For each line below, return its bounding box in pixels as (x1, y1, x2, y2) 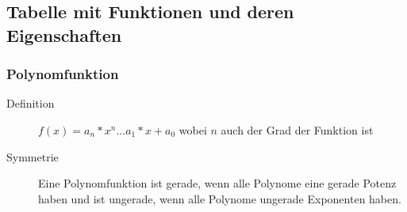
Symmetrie (6, 148, 59, 165)
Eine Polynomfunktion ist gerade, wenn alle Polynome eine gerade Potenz (38, 175, 397, 191)
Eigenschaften (6, 22, 122, 47)
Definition (6, 95, 55, 112)
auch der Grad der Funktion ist (221, 121, 374, 138)
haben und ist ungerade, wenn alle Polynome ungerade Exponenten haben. (38, 190, 401, 206)
